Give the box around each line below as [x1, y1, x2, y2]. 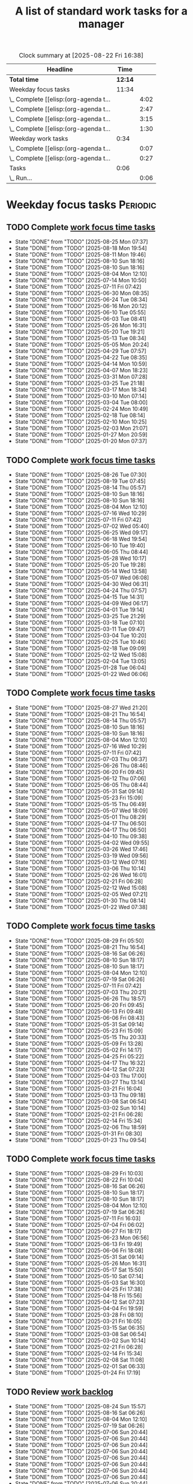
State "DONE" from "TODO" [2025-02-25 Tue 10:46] [14, 639, 147, 645]
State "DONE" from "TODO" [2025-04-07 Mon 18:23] [14, 367, 148, 374]
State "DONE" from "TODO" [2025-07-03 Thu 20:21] [14, 988, 147, 996]
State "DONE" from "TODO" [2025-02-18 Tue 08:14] [14, 412, 146, 419]
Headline [46, 65, 74, 74]
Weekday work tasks [9, 134, 68, 143]
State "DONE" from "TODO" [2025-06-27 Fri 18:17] [14, 1227, 142, 1235]
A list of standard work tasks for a [14, 4, 188, 18]
